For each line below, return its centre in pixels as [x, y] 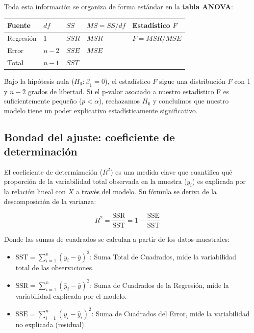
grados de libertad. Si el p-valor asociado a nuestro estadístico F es [128, 91]
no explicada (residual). [51, 324]
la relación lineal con [35, 192]
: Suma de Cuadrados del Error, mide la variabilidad [170, 313]
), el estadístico [127, 81]
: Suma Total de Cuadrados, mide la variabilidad [163, 256]
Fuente [19, 25]
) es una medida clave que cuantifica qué [171, 171]
